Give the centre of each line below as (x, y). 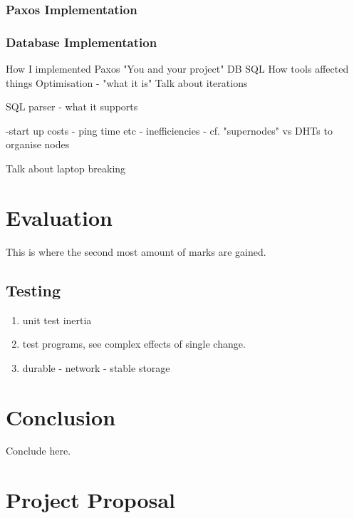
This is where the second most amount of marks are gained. (136, 251)
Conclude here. (38, 451)
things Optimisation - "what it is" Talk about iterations (127, 82)
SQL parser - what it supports (72, 107)
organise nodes (38, 144)
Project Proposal (90, 500)
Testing (33, 290)
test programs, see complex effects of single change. (134, 344)
